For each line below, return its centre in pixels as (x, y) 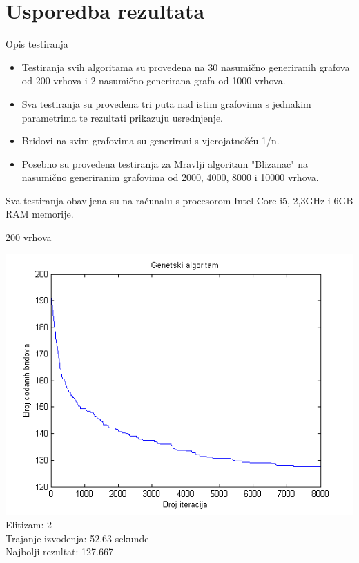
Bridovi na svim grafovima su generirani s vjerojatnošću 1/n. (151, 141)
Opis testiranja (37, 44)
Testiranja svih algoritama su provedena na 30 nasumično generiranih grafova (186, 67)
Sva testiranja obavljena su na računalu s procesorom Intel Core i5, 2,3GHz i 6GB (179, 200)
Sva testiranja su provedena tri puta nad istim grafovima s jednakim (166, 103)
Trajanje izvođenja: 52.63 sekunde (77, 538)
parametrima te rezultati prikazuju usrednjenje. (122, 117)
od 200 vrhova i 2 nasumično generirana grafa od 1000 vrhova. (154, 80)
